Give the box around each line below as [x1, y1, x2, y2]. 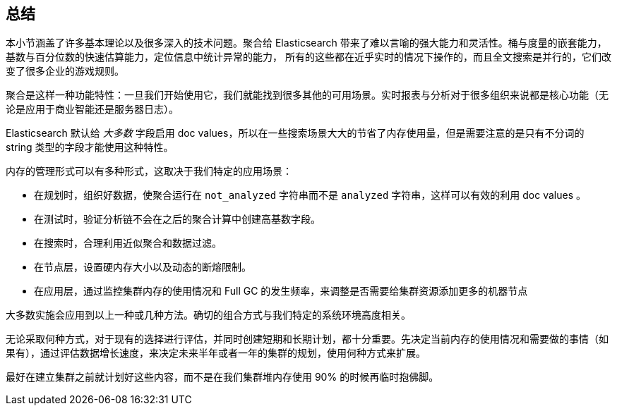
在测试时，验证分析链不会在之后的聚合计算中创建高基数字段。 [34, 213, 321, 226]
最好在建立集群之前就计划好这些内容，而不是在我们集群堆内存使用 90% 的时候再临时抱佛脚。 [6, 371, 439, 384]
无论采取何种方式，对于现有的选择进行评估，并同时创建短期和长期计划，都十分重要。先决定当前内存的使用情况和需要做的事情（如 [6, 333, 609, 345]
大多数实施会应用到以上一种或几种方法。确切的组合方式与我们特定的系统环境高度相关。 [6, 309, 411, 321]
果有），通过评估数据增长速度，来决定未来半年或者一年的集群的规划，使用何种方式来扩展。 [6, 347, 426, 360]
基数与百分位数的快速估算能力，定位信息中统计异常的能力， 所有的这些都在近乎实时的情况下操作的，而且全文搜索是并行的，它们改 [6, 51, 611, 63]
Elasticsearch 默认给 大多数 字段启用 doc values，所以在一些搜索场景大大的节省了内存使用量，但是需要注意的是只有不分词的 [6, 127, 585, 140]
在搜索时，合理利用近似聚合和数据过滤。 [34, 237, 222, 250]
